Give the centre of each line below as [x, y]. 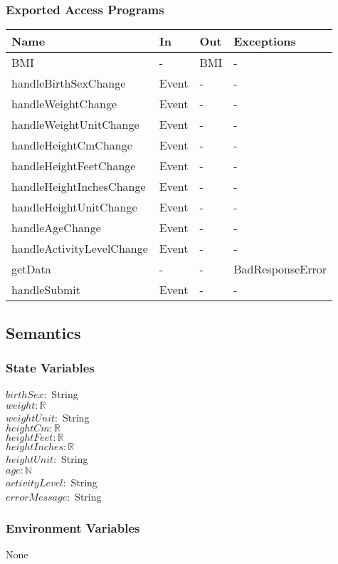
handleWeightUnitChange [75, 125]
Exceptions [265, 41]
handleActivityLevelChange [80, 249]
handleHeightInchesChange [79, 187]
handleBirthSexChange [69, 83]
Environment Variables [73, 528]
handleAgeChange [56, 228]
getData [31, 269]
